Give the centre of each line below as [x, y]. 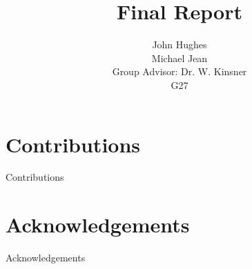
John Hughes [180, 44]
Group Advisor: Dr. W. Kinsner [180, 71]
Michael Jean [180, 58]
